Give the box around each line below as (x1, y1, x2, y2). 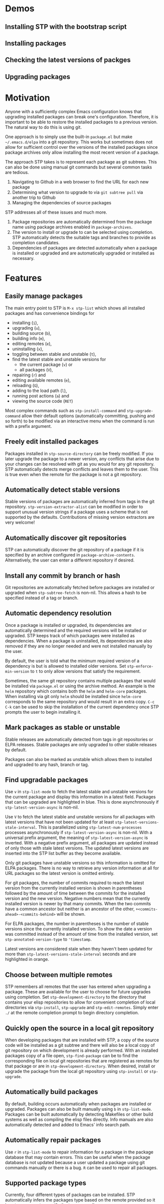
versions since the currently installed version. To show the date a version (5, 926, 153, 932)
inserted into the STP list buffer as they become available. (5, 850, 121, 856)
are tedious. (5, 169, 29, 175)
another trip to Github (12, 195, 56, 200)
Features (5, 272, 42, 283)
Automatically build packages (5, 1088, 98, 1096)
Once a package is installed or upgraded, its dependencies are (5, 622, 132, 628)
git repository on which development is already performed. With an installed (5, 1047, 158, 1053)
